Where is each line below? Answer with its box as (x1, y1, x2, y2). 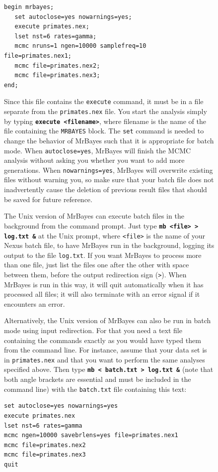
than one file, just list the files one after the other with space (4, 259, 189, 270)
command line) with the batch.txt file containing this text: (4, 383, 187, 394)
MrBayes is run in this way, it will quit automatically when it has (4, 279, 204, 289)
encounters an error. (4, 298, 65, 309)
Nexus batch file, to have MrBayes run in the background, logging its (4, 240, 215, 250)
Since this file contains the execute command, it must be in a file (4, 96, 204, 107)
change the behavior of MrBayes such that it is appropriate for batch (4, 135, 214, 145)
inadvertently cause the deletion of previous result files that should (4, 184, 207, 195)
